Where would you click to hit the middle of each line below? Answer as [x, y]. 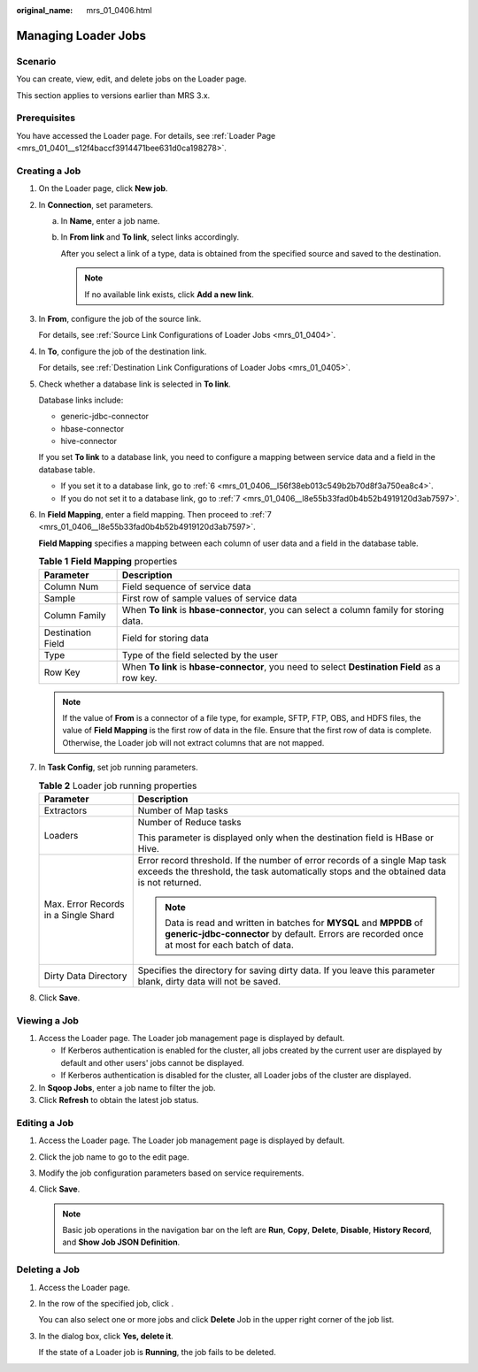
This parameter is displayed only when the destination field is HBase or [285, 838]
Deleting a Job [48, 1269]
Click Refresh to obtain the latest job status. [119, 1100]
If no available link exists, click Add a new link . [169, 294]
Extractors [66, 810]
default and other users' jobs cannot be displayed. [152, 1062]
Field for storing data [166, 638]
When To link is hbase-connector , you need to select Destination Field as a [281, 666]
